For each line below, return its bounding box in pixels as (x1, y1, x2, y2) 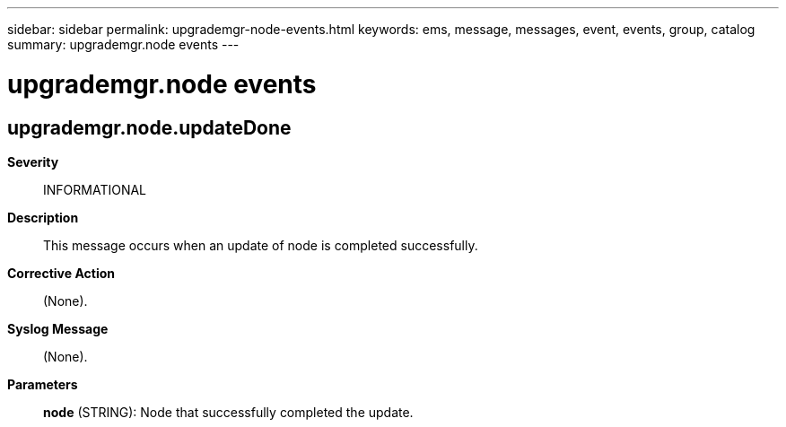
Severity (7, 153, 59, 170)
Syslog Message (7, 320, 109, 336)
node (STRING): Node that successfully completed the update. (43, 404, 414, 420)
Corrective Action (7, 265, 115, 281)
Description (7, 209, 79, 225)
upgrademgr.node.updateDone (7, 116, 292, 139)
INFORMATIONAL (43, 181, 147, 197)
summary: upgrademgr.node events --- (7, 37, 240, 52)
